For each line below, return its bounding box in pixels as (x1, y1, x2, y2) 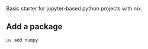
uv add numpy (6, 37, 38, 43)
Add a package (6, 22, 63, 32)
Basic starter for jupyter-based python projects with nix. (6, 5, 143, 12)
